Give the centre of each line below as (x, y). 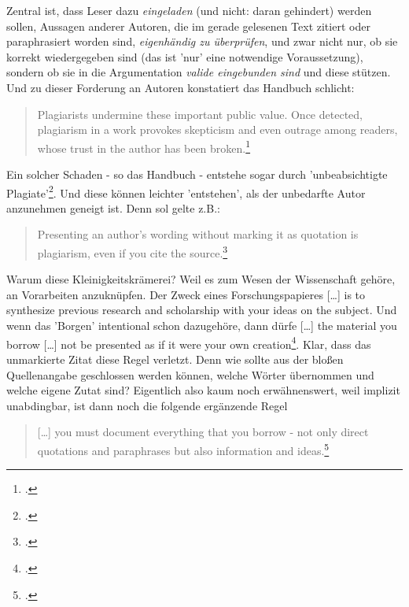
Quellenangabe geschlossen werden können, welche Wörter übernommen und (190, 374)
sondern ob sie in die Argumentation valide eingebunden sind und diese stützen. (199, 72)
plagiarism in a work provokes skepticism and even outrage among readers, (217, 130)
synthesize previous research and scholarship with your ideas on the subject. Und (202, 310)
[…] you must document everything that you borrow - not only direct (203, 432)
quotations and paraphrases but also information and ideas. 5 (183, 449)
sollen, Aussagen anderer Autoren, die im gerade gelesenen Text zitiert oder (188, 26)
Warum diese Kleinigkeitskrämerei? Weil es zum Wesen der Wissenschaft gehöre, (201, 279)
